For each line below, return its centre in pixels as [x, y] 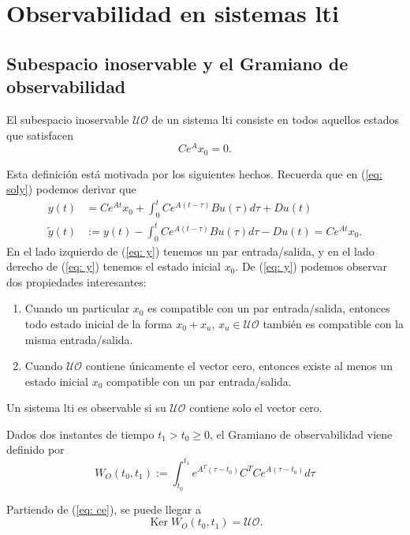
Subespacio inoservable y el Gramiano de [177, 63]
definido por [35, 449]
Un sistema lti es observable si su [86, 408]
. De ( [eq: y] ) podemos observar [311, 266]
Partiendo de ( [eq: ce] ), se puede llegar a [104, 509]
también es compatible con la [333, 323]
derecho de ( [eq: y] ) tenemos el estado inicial [114, 266]
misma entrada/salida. [79, 339]
